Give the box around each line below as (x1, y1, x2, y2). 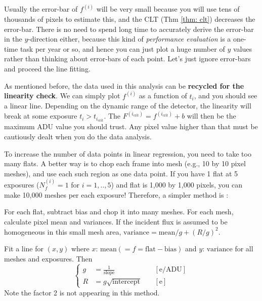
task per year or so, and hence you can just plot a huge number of (20, 43, 225, 54)
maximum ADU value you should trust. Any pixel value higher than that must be (4, 121, 258, 132)
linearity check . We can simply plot (4, 90, 120, 101)
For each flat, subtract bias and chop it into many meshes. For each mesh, (4, 206, 234, 217)
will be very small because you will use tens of (96, 4, 240, 14)
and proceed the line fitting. (4, 63, 91, 73)
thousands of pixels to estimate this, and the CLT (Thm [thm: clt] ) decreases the (4, 14, 255, 24)
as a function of (139, 90, 187, 101)
